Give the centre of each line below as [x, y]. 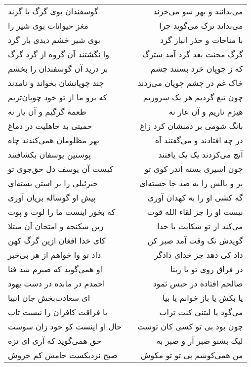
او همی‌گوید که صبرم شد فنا [55, 269]
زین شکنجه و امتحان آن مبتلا [56, 226]
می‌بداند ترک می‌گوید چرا [201, 25]
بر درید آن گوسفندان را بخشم [58, 68]
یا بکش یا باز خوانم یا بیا [203, 298]
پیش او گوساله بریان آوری [52, 197]
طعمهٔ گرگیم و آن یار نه [47, 111]
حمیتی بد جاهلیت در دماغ [50, 126]
